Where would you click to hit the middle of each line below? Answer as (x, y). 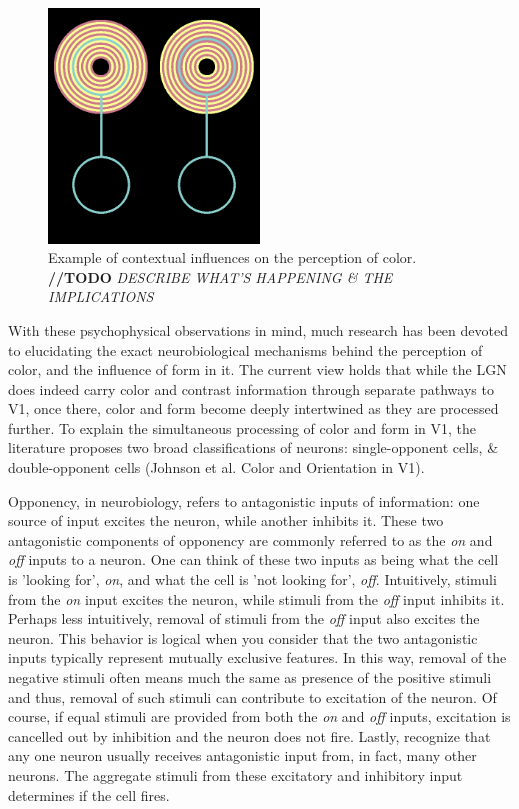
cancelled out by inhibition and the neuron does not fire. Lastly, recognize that (249, 735)
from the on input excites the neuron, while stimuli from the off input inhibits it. (256, 598)
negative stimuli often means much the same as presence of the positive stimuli (250, 677)
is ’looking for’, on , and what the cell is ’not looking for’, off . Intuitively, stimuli (252, 579)
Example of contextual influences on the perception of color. (232, 257)
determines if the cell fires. (89, 794)
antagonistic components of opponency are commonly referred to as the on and (250, 539)
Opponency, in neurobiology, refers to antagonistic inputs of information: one (244, 500)
